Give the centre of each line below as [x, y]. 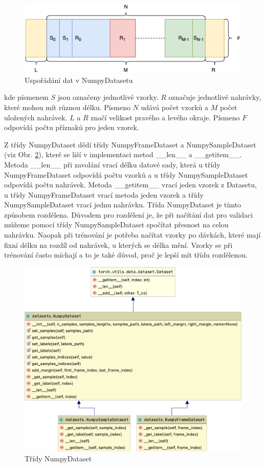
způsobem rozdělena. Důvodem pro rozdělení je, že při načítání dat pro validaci [129, 214]
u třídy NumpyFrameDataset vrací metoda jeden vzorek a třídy [104, 194]
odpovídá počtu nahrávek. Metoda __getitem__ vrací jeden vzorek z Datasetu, [130, 185]
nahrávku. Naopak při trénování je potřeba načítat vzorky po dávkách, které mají [132, 235]
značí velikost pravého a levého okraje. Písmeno [165, 117]
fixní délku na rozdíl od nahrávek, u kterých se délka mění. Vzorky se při [118, 245]
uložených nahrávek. [36, 117]
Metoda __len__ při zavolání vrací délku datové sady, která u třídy [112, 164]
